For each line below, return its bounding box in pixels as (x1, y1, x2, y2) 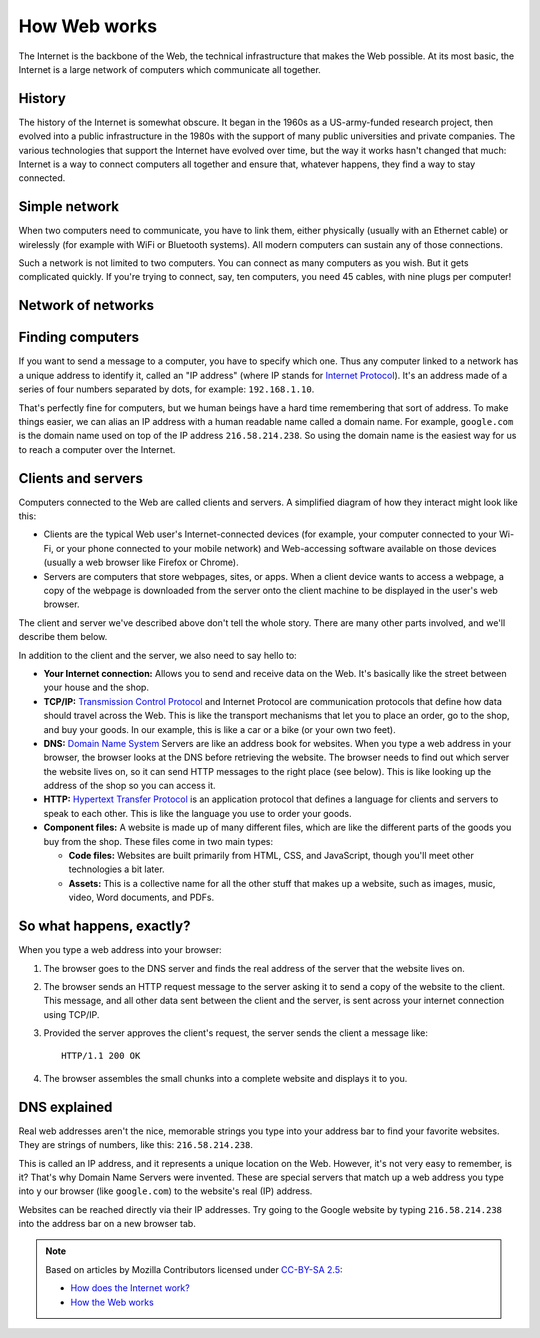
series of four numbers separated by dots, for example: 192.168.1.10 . (18, 383, 315, 395)
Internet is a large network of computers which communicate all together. (18, 63, 322, 75)
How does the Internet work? (70, 1282, 190, 1294)
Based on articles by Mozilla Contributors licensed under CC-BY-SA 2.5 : (45, 1263, 344, 1275)
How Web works (18, 15, 158, 37)
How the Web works (70, 1296, 154, 1308)
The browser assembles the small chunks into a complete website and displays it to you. (43, 1072, 408, 1084)
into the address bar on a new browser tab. (18, 1218, 197, 1230)
